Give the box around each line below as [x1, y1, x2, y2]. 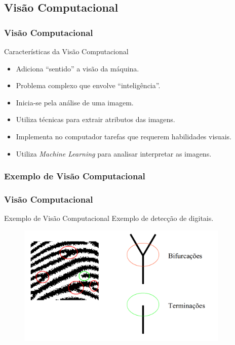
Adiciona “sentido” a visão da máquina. [16, 63, 139, 73]
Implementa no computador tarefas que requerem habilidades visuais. [16, 131, 231, 141]
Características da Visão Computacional [4, 46, 129, 56]
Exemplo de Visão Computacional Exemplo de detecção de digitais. [4, 213, 214, 223]
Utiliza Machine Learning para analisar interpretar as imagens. [16, 148, 212, 159]
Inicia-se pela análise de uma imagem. [16, 97, 134, 107]
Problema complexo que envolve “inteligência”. [16, 80, 161, 91]
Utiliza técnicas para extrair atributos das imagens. [16, 114, 175, 125]
